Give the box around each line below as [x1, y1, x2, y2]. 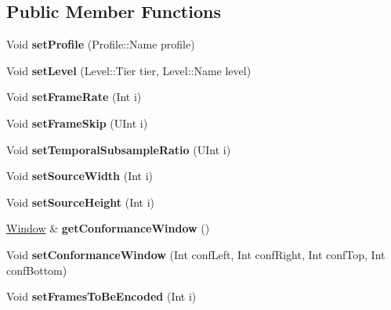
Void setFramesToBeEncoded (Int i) [6, 288, 197, 305]
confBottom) [6, 261, 67, 278]
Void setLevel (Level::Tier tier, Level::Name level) [6, 62, 252, 78]
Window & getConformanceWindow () [6, 220, 210, 236]
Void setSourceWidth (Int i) [6, 168, 154, 184]
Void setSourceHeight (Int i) [6, 193, 155, 210]
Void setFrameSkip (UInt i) [6, 114, 148, 131]
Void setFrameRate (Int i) [6, 88, 142, 105]
